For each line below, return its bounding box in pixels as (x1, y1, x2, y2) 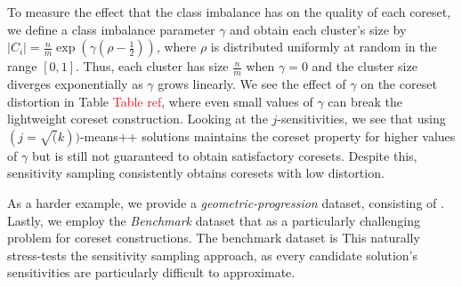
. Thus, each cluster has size (76, 57, 229, 76)
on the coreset (361, 75, 437, 93)
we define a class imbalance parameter (7, 20, 215, 38)
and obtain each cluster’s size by (230, 20, 407, 38)
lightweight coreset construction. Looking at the (7, 109, 268, 128)
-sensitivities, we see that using (277, 109, 446, 128)
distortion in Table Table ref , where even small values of (7, 92, 313, 110)
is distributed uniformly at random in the (210, 37, 437, 56)
